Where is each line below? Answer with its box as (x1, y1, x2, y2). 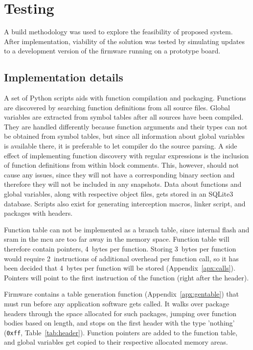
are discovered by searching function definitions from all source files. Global (4, 102, 230, 112)
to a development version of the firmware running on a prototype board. (4, 46, 221, 56)
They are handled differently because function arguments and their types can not (4, 121, 248, 131)
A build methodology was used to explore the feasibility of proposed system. (4, 26, 233, 37)
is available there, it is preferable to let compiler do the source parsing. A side (4, 141, 237, 151)
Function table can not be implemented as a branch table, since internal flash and (4, 224, 250, 234)
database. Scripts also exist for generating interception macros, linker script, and (4, 198, 246, 208)
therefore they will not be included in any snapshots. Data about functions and (4, 179, 242, 189)
